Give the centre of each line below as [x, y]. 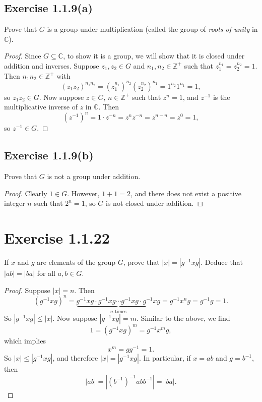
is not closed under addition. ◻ [155, 203]
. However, [83, 193]
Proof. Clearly [26, 193]
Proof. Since [23, 56]
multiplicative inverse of [41, 107]
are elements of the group [76, 262]
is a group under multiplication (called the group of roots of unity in [152, 29]
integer [15, 203]
